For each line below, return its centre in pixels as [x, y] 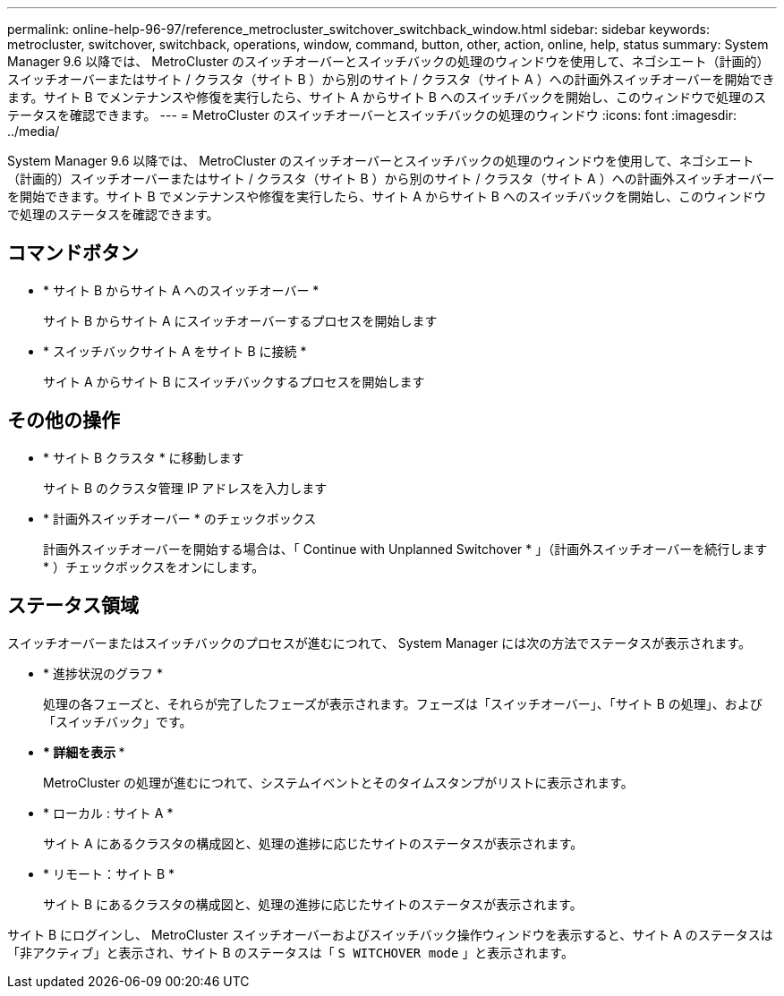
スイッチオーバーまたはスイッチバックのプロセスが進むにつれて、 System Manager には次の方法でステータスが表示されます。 [379, 643]
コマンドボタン [73, 253]
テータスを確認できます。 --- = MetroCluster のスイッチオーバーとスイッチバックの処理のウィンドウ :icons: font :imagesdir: [372, 115]
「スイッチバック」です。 [118, 721]
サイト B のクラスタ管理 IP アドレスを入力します [185, 488]
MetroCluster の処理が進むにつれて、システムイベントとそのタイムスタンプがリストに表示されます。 [338, 782]
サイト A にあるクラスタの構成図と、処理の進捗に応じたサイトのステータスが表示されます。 [313, 843]
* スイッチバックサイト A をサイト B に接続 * [175, 351]
